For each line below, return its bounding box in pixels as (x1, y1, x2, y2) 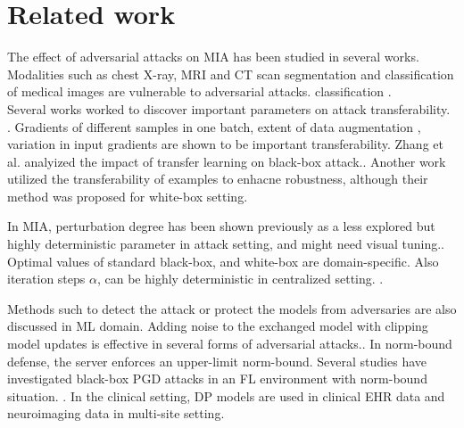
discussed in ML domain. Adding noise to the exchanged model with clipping (7, 317, 428, 335)
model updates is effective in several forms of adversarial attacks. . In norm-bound (7, 334, 452, 353)
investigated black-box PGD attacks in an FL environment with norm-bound (7, 369, 427, 388)
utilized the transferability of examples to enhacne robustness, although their (7, 169, 428, 188)
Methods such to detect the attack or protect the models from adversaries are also (7, 299, 457, 317)
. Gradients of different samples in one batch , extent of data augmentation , (7, 117, 421, 136)
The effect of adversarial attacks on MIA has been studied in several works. (7, 47, 419, 66)
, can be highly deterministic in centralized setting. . (96, 269, 384, 288)
